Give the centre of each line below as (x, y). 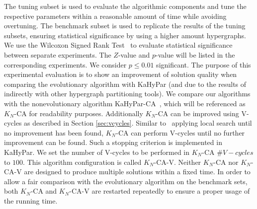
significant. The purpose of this (204, 64)
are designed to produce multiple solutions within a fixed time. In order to (137, 172)
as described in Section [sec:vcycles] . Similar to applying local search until (138, 123)
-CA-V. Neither (177, 162)
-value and (134, 54)
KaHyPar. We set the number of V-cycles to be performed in (97, 152)
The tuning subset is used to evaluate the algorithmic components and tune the (125, 6)
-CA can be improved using (197, 113)
